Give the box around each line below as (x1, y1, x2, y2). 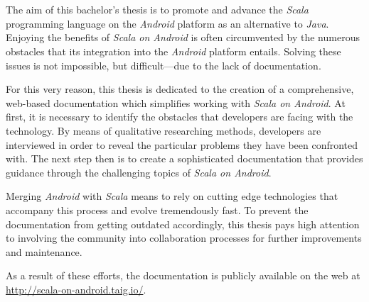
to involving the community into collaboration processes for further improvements (6, 230, 362, 245)
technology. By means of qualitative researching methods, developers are (6, 123, 321, 138)
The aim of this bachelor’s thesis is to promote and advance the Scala (6, 2, 309, 17)
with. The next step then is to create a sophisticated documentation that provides (6, 151, 363, 166)
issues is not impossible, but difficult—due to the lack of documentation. (6, 57, 321, 72)
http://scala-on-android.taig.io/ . (6, 281, 146, 296)
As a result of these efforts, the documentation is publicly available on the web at (6, 268, 360, 283)
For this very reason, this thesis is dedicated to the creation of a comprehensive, (6, 82, 354, 96)
